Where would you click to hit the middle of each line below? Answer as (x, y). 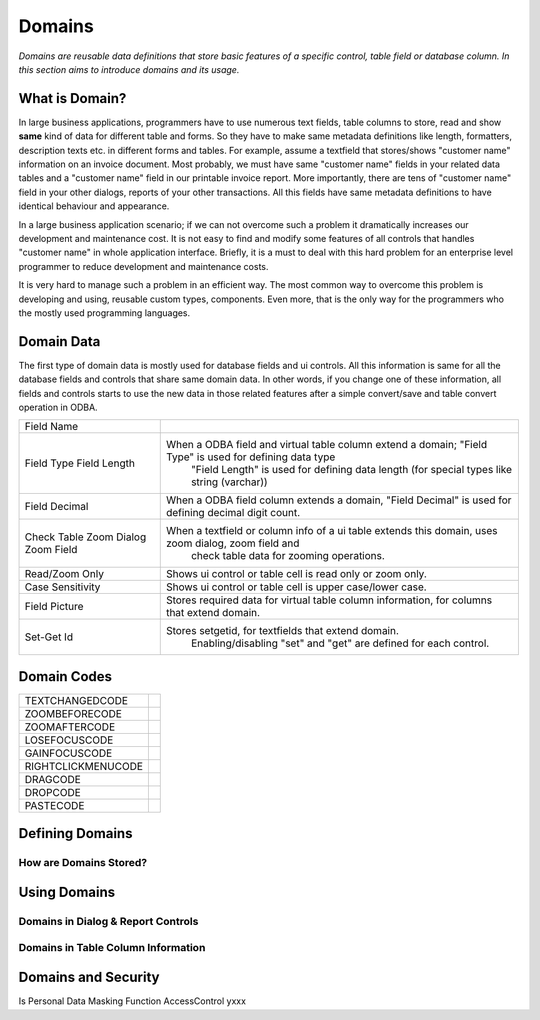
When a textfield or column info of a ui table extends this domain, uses (331, 531)
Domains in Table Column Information (112, 948)
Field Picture (54, 607)
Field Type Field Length (79, 463)
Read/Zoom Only (64, 574)
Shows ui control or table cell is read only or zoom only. (296, 574)
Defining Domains (75, 833)
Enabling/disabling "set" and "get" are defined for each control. (340, 643)
